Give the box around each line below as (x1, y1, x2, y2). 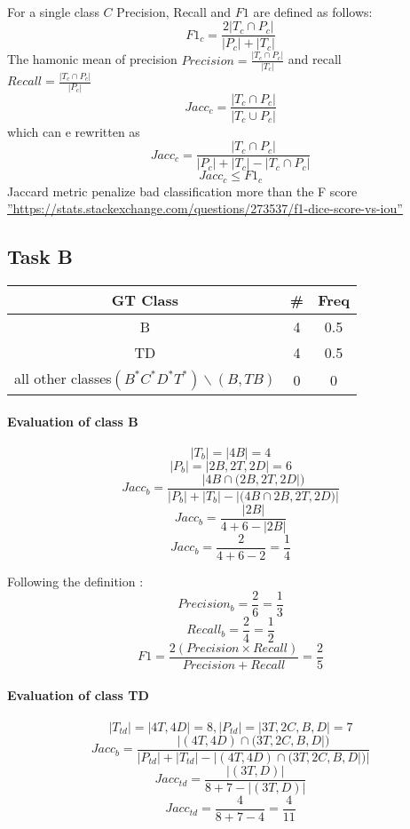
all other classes (14, 368, 112, 389)
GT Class (111, 290, 179, 311)
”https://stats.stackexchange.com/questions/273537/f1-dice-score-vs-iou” (7, 199, 403, 218)
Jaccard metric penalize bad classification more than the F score (7, 181, 358, 200)
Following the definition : (7, 572, 144, 591)
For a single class (7, 2, 99, 20)
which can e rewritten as (7, 122, 140, 140)
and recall (288, 50, 342, 68)
